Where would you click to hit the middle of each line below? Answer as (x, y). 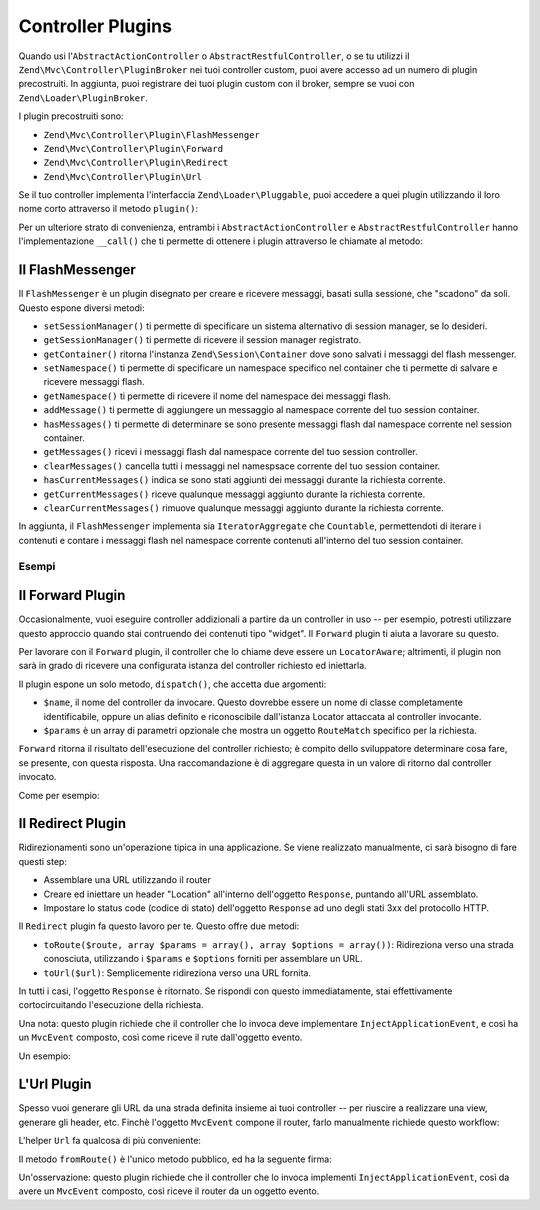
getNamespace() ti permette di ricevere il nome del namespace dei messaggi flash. (217, 396)
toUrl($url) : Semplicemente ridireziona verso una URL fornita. (177, 972)
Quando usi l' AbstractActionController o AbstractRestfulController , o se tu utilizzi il (214, 56)
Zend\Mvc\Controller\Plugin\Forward (133, 148)
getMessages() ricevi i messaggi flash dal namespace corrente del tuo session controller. (231, 452)
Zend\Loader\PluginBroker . (83, 97)
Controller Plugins (95, 26)
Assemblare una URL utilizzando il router (127, 880)
